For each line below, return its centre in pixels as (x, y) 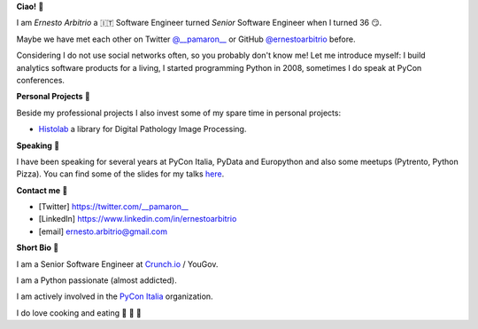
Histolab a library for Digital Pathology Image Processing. (143, 129)
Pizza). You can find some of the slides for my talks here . (120, 174)
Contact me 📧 (42, 190)
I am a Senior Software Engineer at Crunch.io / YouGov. (117, 264)
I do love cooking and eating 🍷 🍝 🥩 (79, 313)
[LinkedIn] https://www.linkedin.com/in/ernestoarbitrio (138, 219)
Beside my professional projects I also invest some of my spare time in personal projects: (178, 113)
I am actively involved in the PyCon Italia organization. (115, 296)
